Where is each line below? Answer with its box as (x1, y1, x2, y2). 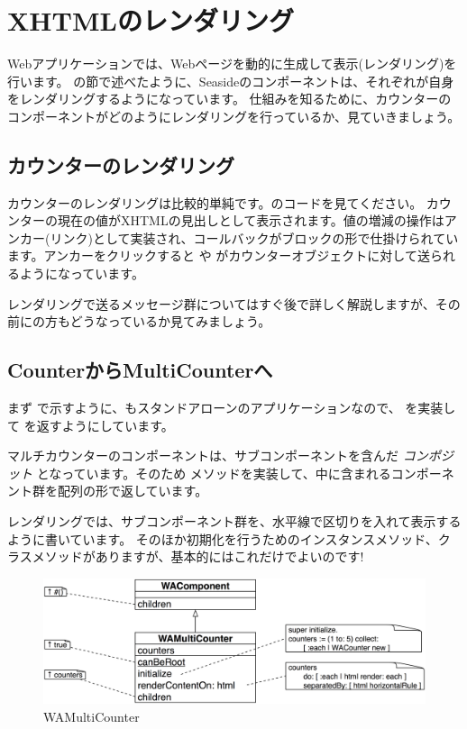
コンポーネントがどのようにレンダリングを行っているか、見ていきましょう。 (7, 106, 461, 125)
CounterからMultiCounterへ (7, 356, 273, 384)
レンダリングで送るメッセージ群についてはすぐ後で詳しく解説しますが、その (7, 294, 461, 313)
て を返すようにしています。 (7, 415, 174, 434)
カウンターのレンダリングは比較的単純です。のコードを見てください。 (7, 193, 423, 212)
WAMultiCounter (43, 706, 140, 725)
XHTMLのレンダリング (7, 2, 294, 39)
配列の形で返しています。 (57, 481, 208, 500)
